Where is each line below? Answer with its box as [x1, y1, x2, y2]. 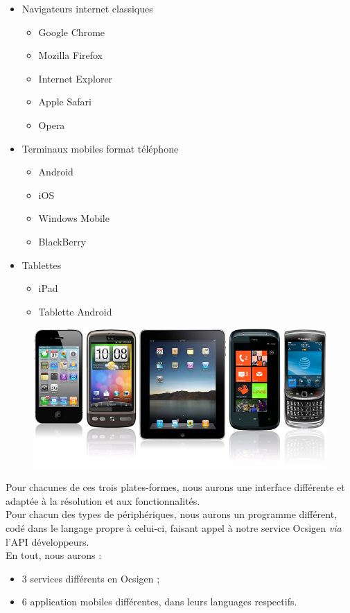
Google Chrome [38, 24, 105, 39]
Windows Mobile [38, 211, 110, 225]
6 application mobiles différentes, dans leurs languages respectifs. [21, 594, 297, 609]
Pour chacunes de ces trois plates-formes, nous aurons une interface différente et [6, 480, 345, 494]
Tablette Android [38, 304, 112, 318]
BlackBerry [38, 234, 87, 248]
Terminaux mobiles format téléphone [21, 141, 179, 155]
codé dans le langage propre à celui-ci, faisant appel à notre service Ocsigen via [6, 521, 342, 535]
